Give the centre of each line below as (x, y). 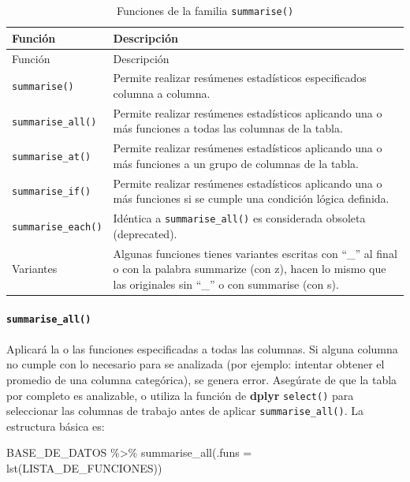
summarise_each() (57, 227)
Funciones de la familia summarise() (205, 10)
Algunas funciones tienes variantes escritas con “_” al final (255, 253)
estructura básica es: (56, 426)
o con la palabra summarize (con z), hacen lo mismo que (250, 269)
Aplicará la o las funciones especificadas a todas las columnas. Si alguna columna (202, 348)
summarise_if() (52, 192)
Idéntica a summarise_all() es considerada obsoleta (239, 218)
